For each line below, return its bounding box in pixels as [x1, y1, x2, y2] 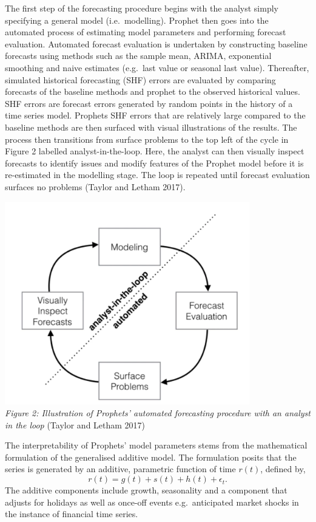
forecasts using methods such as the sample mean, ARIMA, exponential [5, 49, 272, 62]
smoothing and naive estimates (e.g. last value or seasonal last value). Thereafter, [5, 61, 309, 74]
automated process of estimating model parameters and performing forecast [5, 26, 286, 38]
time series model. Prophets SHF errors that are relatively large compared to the [5, 109, 306, 122]
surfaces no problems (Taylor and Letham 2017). [5, 180, 186, 193]
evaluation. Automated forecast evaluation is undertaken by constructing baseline [5, 37, 308, 50]
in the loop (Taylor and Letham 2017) [5, 418, 146, 431]
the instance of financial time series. [5, 507, 138, 520]
